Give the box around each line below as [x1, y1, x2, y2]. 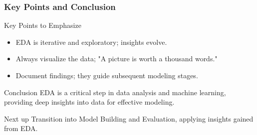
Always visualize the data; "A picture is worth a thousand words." [15, 53, 218, 64]
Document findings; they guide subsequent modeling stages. [15, 70, 198, 80]
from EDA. [4, 123, 38, 134]
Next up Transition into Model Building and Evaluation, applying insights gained [4, 113, 254, 124]
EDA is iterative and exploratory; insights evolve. [15, 36, 167, 47]
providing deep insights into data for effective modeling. [4, 97, 175, 107]
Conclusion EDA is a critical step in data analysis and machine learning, [4, 87, 226, 97]
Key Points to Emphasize [4, 20, 81, 30]
